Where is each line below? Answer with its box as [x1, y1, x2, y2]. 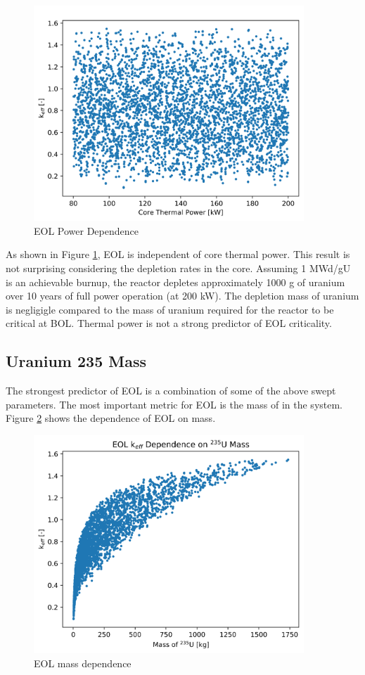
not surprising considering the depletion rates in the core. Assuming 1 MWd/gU [6, 261, 351, 276]
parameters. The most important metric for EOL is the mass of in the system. [6, 397, 343, 411]
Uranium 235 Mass [6, 350, 146, 372]
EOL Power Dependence [34, 223, 139, 238]
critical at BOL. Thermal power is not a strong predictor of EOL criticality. [6, 316, 332, 330]
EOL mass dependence [34, 655, 132, 670]
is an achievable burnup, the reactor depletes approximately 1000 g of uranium [6, 274, 345, 289]
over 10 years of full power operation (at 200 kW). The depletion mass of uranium [6, 288, 359, 303]
